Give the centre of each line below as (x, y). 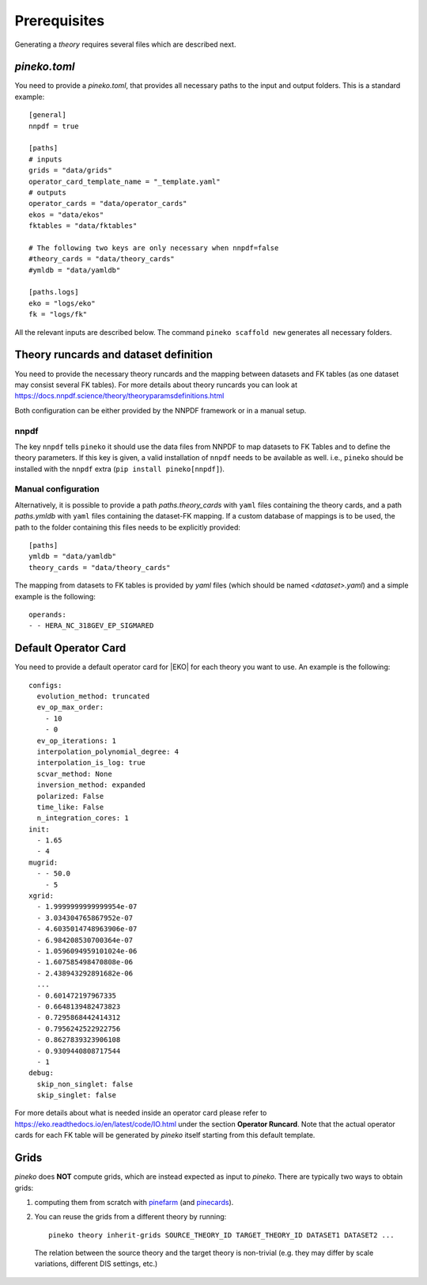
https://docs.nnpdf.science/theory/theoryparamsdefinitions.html (119, 396)
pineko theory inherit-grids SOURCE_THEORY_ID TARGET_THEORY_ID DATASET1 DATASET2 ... (221, 1235)
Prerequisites (60, 21)
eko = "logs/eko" (62, 303)
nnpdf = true (54, 126)
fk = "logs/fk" (58, 314)
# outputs (47, 192)
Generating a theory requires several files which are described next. (125, 44)
